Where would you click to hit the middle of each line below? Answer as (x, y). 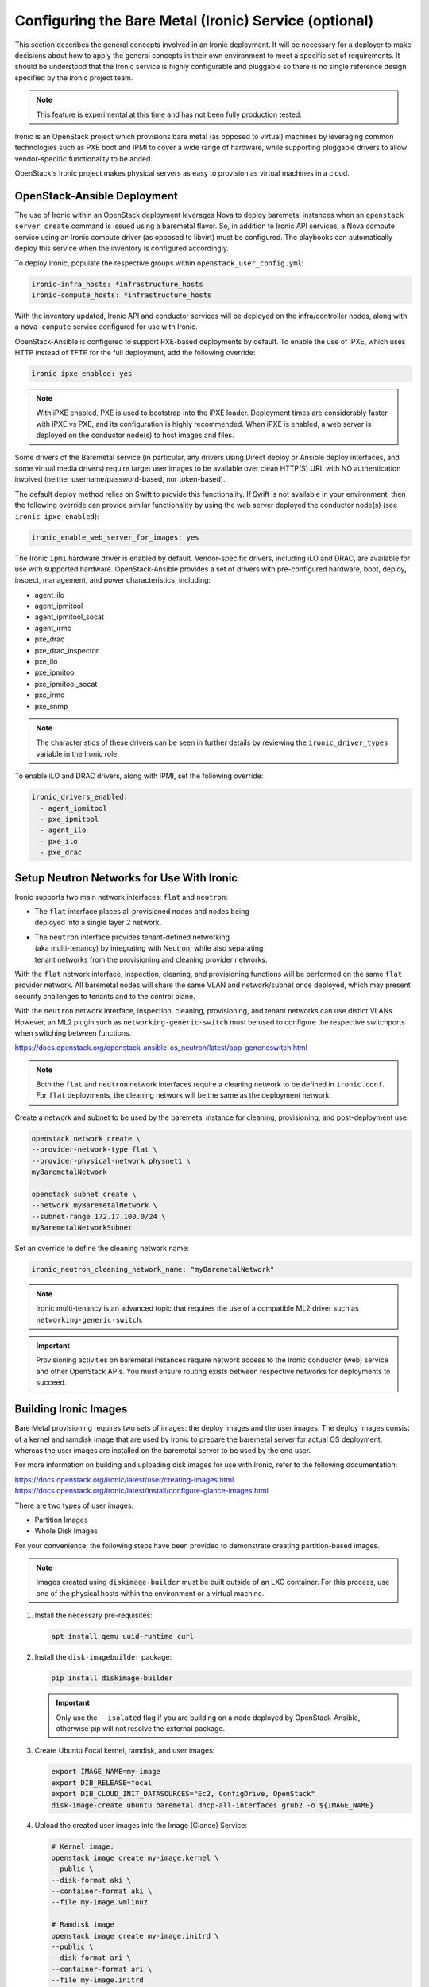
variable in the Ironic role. (77, 753)
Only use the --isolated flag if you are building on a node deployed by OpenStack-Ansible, (208, 1718)
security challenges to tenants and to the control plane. (105, 996)
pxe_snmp (51, 706)
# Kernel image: (83, 1847)
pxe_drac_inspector (67, 650)
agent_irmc (53, 628)
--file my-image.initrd (98, 1980)
